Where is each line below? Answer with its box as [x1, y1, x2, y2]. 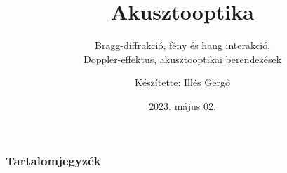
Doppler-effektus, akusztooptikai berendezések [83, 51, 282, 66]
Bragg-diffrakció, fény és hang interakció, [94, 38, 271, 53]
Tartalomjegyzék [6, 151, 101, 169]
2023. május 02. [149, 98, 216, 113]
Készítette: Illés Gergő [135, 75, 230, 90]
